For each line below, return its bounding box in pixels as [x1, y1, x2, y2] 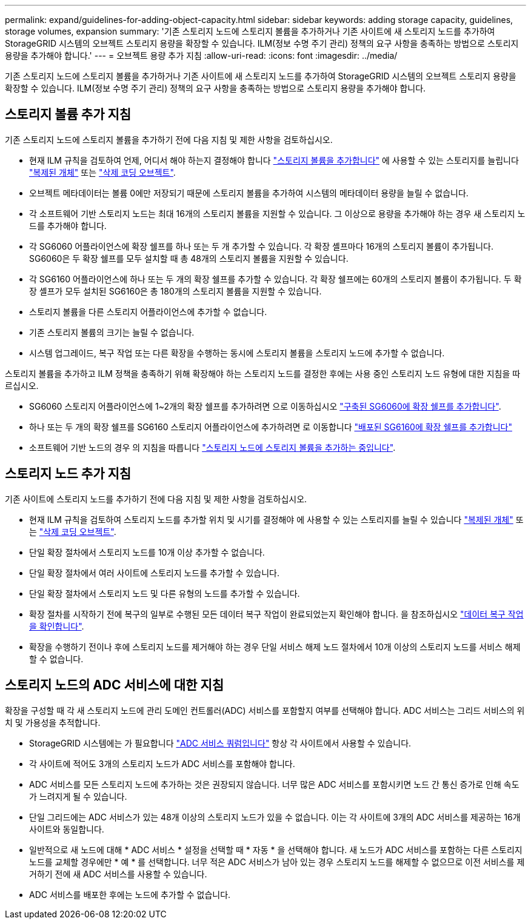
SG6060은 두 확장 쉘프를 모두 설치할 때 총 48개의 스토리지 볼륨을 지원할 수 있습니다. [29, 253, 349, 264]
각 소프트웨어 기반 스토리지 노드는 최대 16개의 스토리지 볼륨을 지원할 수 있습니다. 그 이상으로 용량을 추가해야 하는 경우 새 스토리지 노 [29, 208, 526, 219]
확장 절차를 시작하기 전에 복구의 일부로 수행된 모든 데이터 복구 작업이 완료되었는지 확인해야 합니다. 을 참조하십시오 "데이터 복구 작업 [29, 608, 524, 619]
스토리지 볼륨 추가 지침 [5, 107, 132, 122]
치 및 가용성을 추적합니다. [5, 717, 101, 728]
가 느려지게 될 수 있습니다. [29, 791, 127, 802]
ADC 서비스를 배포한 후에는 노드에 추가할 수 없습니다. [29, 889, 231, 900]
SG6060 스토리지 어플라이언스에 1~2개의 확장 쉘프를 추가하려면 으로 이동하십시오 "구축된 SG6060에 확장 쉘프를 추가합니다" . [29, 401, 501, 411]
